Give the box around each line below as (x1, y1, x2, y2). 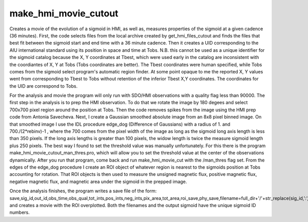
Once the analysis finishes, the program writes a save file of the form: (9, 188, 157, 194)
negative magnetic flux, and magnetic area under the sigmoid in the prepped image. (9, 178, 187, 185)
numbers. (9, 209, 30, 215)
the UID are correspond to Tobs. (9, 83, 78, 89)
